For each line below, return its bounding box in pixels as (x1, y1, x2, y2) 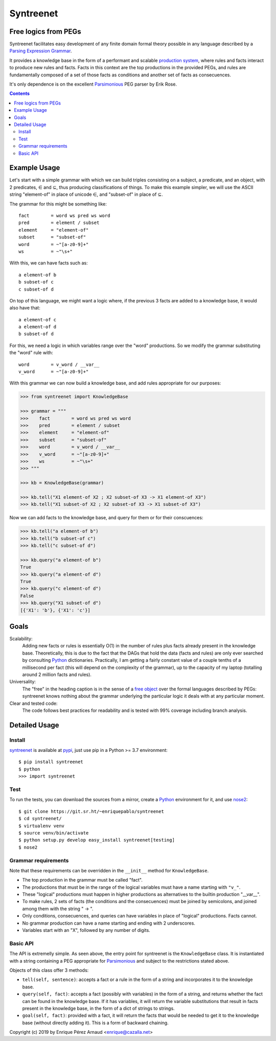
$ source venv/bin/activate (18, 830, 89, 835)
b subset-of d (18, 331, 54, 337)
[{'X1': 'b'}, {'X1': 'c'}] (20, 607, 90, 613)
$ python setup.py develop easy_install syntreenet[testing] (18, 837, 175, 843)
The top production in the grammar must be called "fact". (22, 877, 143, 883)
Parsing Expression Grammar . (9, 48, 72, 54)
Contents (9, 90, 30, 97)
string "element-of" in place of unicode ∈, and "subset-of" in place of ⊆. (9, 191, 163, 197)
